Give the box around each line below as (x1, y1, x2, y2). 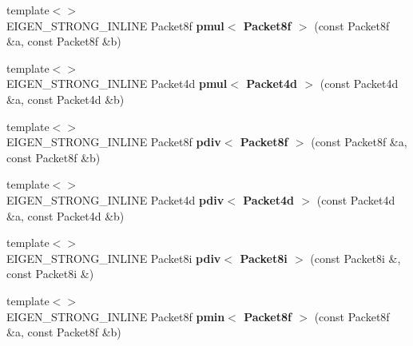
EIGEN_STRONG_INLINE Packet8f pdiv (6, 133, 221, 150)
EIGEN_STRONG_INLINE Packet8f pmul (6, 17, 224, 34)
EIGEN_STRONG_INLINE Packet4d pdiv (6, 191, 224, 208)
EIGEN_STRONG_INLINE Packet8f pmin (6, 308, 225, 324)
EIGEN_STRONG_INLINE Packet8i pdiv (6, 249, 221, 266)
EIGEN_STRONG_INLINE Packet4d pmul (6, 75, 228, 92)
